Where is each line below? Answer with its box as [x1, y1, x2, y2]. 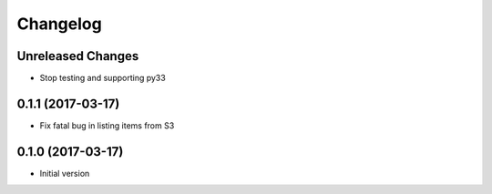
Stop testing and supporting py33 [39, 73, 166, 84]
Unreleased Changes [16, 48, 139, 64]
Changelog [16, 14, 102, 34]
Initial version [39, 168, 90, 179]
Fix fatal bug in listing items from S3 [39, 119, 175, 131]
